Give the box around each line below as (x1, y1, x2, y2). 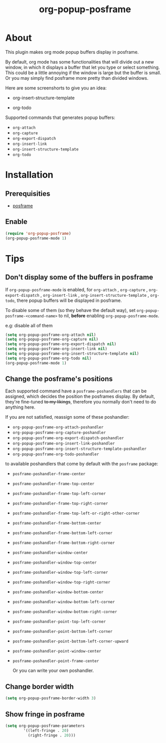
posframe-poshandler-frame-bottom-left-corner (12, 531, 113, 536)
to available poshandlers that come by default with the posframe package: (5, 461, 158, 467)
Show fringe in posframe (5, 710, 85, 719)
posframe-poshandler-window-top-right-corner (12, 580, 110, 585)
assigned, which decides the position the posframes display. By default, (5, 393, 155, 399)
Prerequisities (5, 189, 51, 198)
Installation (5, 169, 54, 181)
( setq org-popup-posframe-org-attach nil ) (5, 332, 96, 337)
